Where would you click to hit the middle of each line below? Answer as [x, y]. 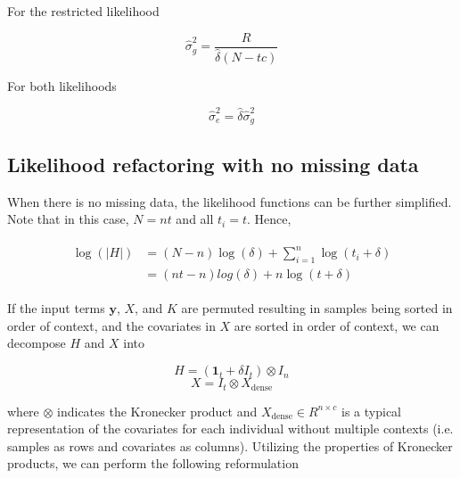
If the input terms [56, 308]
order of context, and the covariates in [111, 325]
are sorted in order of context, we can [337, 325]
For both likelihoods [62, 85]
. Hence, [269, 219]
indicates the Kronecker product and [157, 411]
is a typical [371, 411]
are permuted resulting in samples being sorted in [317, 308]
